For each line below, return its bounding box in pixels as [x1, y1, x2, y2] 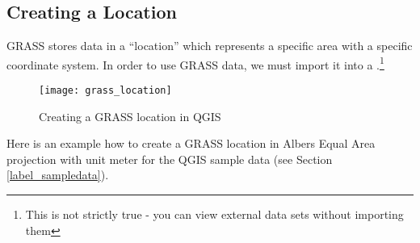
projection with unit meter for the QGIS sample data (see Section [6, 150, 333, 167]
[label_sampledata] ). [6, 166, 109, 183]
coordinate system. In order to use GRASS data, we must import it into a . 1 [6, 53, 384, 73]
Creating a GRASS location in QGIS [39, 107, 221, 124]
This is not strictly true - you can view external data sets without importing [25, 206, 404, 223]
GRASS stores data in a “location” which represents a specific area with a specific [6, 37, 413, 54]
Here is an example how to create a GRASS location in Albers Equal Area [6, 135, 376, 152]
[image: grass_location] [39, 85, 172, 97]
